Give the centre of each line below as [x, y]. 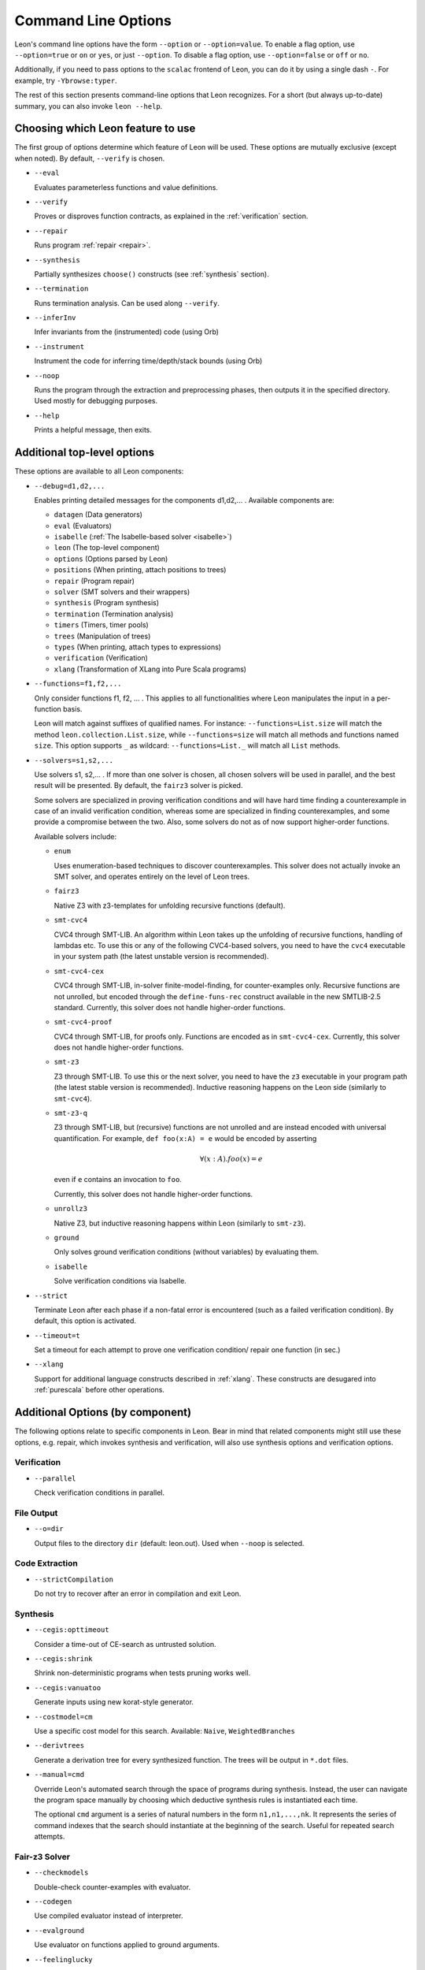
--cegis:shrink [64, 1659]
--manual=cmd [59, 1775]
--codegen [53, 1902]
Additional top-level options [85, 453]
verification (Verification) [101, 658]
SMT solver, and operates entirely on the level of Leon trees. [152, 877]
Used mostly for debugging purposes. [96, 401]
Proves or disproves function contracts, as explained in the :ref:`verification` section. [171, 216]
